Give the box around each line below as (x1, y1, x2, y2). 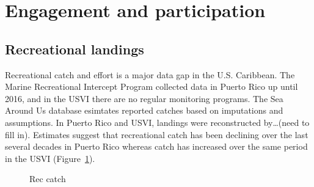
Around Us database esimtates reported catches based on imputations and (5, 104, 283, 117)
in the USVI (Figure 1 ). (5, 152, 95, 164)
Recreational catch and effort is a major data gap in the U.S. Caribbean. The (5, 68, 295, 81)
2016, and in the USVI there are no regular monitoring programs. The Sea (5, 92, 283, 105)
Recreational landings (5, 39, 144, 58)
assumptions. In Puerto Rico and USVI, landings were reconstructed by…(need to (5, 116, 310, 128)
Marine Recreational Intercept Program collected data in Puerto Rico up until (5, 80, 298, 93)
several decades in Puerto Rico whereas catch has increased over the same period (5, 140, 308, 153)
